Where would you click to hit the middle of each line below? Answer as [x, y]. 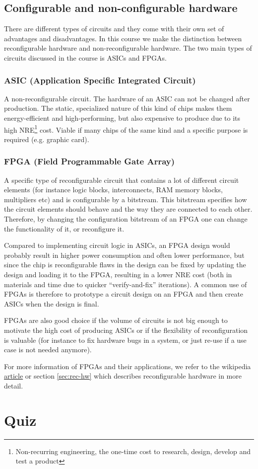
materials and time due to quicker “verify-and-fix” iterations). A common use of [126, 284]
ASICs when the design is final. [52, 303]
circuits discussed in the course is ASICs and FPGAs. [85, 57]
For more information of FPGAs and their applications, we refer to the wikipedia [128, 366]
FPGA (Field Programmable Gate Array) [90, 161]
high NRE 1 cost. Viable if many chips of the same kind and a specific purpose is [126, 129]
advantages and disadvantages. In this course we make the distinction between [123, 38]
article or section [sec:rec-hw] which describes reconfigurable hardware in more [123, 376]
